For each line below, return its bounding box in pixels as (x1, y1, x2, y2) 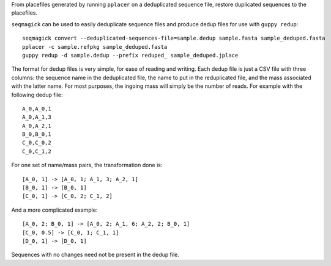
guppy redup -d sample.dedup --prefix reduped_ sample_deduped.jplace (22, 52, 239, 59)
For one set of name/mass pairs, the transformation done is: (11, 162, 163, 169)
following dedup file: (11, 91, 63, 98)
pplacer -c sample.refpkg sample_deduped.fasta (22, 43, 168, 50)
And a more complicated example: (11, 206, 98, 214)
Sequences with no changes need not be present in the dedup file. (11, 251, 180, 259)
